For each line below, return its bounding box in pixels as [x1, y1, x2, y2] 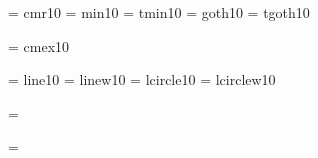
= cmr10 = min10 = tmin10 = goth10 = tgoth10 [8, 2, 310, 22]
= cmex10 [8, 35, 70, 56]
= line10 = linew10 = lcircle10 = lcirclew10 [8, 69, 276, 90]
